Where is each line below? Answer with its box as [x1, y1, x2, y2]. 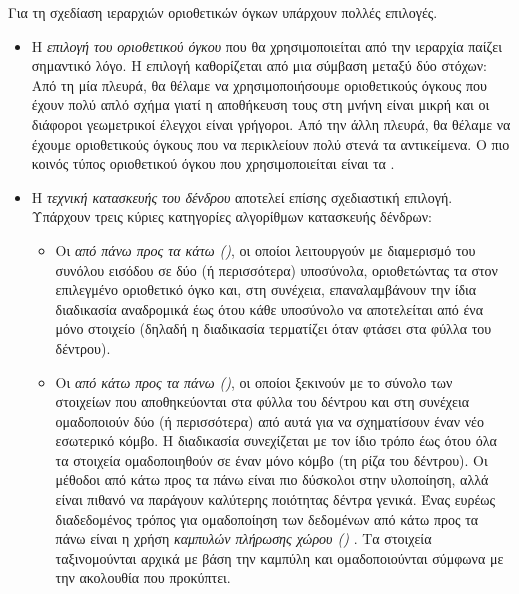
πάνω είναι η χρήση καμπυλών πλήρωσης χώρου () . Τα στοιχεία [55, 528, 432, 549]
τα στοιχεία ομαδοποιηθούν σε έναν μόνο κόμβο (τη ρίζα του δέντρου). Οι [55, 449, 488, 470]
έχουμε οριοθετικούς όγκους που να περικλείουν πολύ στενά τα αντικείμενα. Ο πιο [31, 133, 510, 154]
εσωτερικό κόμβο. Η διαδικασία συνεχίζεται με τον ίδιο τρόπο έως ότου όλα [55, 430, 497, 451]
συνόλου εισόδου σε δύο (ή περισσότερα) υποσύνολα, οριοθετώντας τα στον [55, 259, 498, 280]
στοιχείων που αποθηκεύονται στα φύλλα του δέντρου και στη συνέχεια [55, 391, 469, 412]
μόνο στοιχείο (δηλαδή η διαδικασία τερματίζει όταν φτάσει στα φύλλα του [55, 318, 492, 339]
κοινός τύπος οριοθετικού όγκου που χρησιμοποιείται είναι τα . [31, 153, 395, 174]
